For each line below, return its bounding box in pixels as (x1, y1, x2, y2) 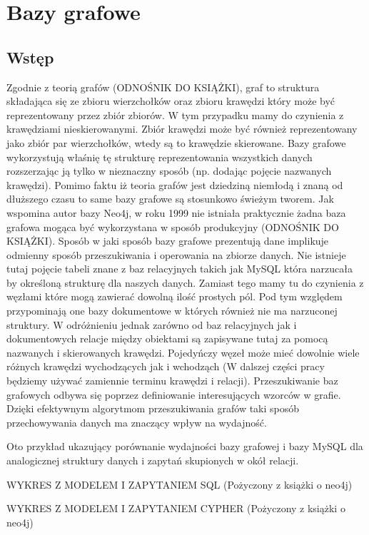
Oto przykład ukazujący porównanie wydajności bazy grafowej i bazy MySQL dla (6, 439, 363, 454)
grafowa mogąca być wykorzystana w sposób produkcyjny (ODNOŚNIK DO (6, 219, 339, 234)
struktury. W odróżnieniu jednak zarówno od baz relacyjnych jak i (6, 317, 297, 332)
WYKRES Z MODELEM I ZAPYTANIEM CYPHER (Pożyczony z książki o (6, 501, 345, 516)
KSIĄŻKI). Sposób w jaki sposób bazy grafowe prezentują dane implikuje (6, 233, 329, 248)
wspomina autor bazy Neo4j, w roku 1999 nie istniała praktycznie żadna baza (6, 205, 346, 220)
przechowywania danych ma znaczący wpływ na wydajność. (6, 414, 267, 429)
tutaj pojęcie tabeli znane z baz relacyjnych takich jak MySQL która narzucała (6, 261, 353, 276)
